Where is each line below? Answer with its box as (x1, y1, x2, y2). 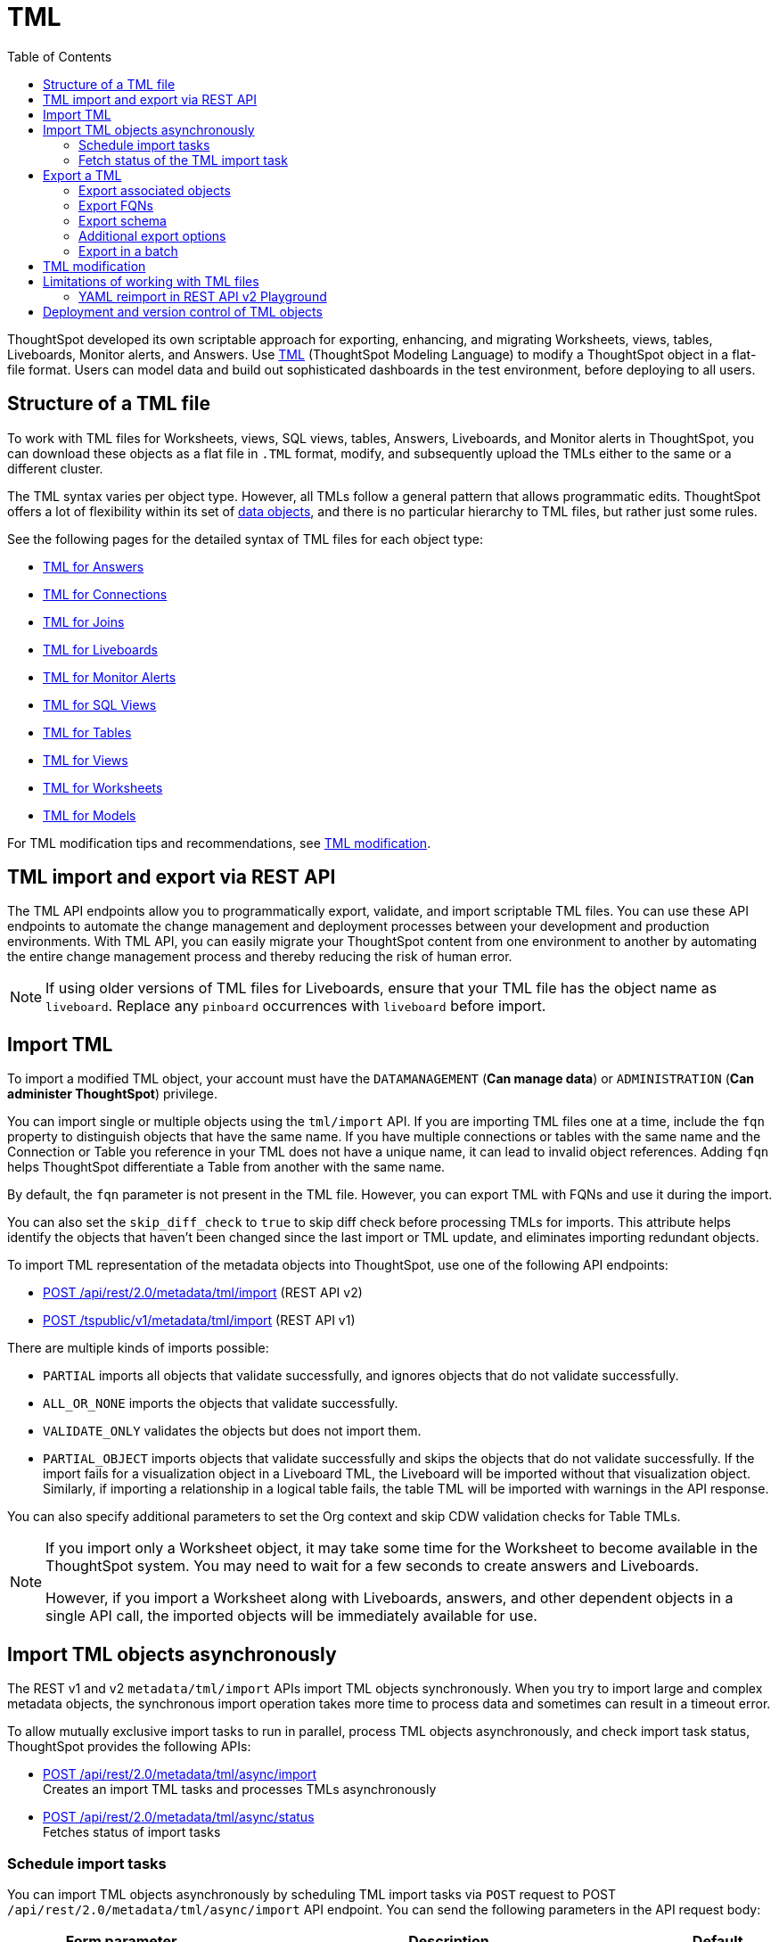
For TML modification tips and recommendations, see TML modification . (7, 835, 431, 851)
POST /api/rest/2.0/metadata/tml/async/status (43, 1809, 315, 1825)
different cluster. (7, 460, 103, 476)
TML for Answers (43, 558, 144, 574)
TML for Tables (43, 724, 132, 740)
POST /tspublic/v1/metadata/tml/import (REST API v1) (43, 1312, 356, 1329)
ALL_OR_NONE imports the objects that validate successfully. (43, 1395, 398, 1411)
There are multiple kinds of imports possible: (7, 1340, 269, 1356)
